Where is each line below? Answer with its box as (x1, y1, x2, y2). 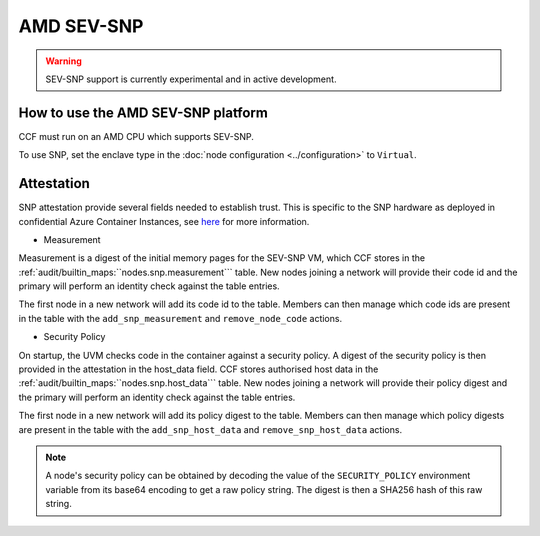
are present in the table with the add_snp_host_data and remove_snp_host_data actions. (18, 423, 403, 435)
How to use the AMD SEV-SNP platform (18, 104, 269, 121)
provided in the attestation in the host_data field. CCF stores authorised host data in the (18, 363, 379, 375)
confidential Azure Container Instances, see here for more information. (18, 215, 310, 227)
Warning (45, 55, 82, 67)
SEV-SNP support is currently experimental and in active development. (45, 73, 337, 85)
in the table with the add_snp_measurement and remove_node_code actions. (18, 312, 343, 324)
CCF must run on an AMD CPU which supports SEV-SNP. (18, 130, 255, 142)
